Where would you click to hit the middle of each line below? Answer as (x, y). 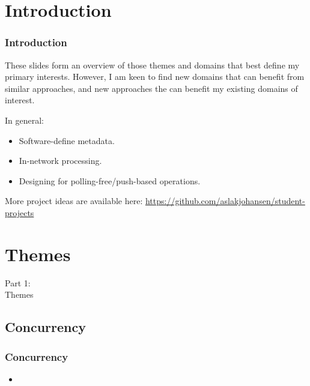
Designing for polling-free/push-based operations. (110, 180)
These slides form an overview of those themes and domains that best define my (152, 65)
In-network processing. (60, 161)
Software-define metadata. (67, 140)
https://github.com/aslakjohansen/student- (225, 201)
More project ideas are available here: (74, 201)
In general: (24, 120)
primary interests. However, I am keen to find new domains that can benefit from (155, 77)
